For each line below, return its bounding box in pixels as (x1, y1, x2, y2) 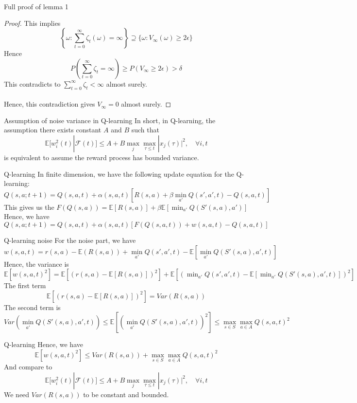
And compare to (4, 362, 52, 372)
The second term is (4, 302, 61, 312)
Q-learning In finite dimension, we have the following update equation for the (4, 168, 234, 179)
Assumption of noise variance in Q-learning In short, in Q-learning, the (4, 115, 216, 125)
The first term (4, 280, 46, 291)
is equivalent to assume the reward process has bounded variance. (4, 152, 199, 162)
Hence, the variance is (4, 258, 69, 269)
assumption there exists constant (4, 125, 102, 135)
